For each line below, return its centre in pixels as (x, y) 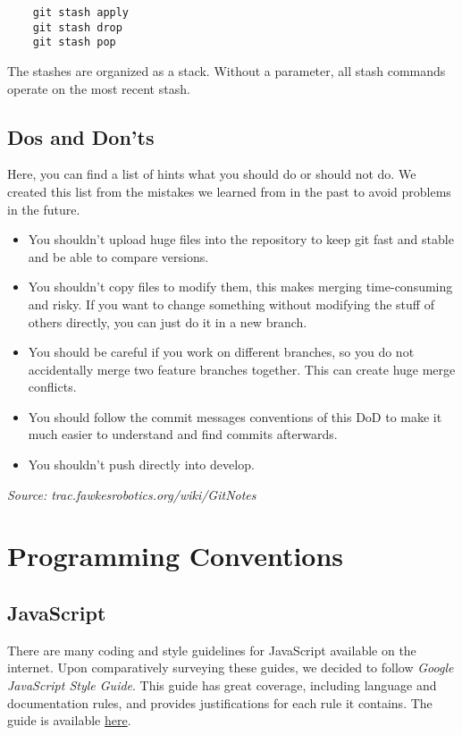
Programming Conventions (176, 556)
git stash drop (77, 27)
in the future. (44, 209)
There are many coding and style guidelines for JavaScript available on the (212, 650)
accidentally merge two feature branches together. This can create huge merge (242, 369)
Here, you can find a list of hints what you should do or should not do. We (212, 174)
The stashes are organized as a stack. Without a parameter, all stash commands (227, 70)
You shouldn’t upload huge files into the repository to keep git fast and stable (241, 239)
